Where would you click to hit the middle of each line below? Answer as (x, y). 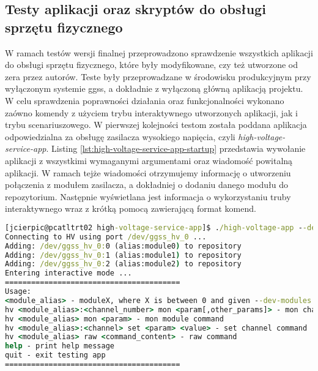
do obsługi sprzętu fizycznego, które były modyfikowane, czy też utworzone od (152, 65)
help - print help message (60, 346)
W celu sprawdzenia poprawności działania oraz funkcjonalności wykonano (145, 100)
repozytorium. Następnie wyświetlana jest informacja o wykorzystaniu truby (148, 196)
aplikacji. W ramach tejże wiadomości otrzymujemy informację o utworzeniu (148, 172)
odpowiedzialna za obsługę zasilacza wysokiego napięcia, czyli (120, 136)
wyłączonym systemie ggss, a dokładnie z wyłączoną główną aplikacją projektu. (154, 88)
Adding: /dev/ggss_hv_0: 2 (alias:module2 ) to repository (123, 264)
